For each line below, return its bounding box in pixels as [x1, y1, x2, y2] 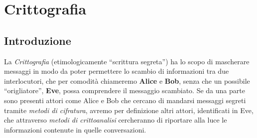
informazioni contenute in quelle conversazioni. [4, 124, 146, 135]
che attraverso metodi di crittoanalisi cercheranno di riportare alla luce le [4, 115, 227, 125]
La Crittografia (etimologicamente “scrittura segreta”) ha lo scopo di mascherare [4, 56, 250, 66]
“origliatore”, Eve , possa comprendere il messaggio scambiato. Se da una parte [4, 85, 245, 96]
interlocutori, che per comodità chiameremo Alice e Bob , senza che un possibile [4, 75, 250, 86]
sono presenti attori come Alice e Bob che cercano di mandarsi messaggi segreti [4, 95, 246, 105]
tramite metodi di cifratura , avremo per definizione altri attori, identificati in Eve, [4, 105, 254, 115]
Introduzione [4, 32, 71, 48]
